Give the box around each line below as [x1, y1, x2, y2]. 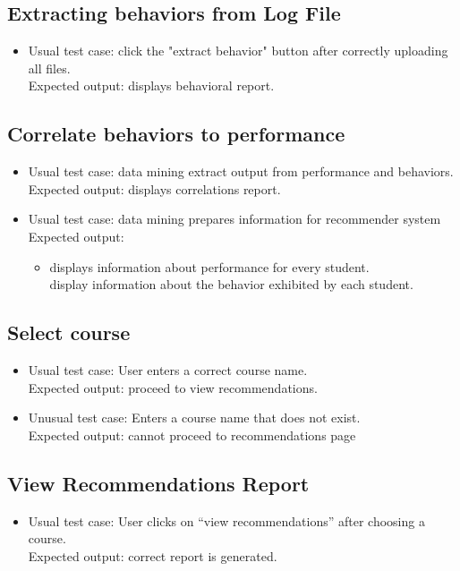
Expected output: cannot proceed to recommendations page [28, 425, 356, 444]
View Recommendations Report [7, 469, 310, 497]
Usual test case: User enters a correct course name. [28, 360, 308, 379]
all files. [28, 58, 71, 77]
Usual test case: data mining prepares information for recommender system [28, 209, 441, 228]
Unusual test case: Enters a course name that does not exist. [28, 408, 361, 427]
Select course [7, 319, 131, 346]
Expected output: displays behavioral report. [28, 76, 275, 95]
